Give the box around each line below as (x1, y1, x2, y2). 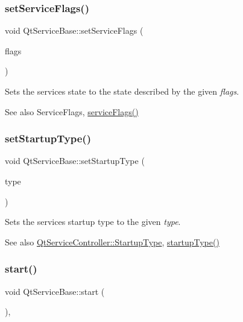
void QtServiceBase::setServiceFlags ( (5, 24, 144, 37)
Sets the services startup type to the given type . (5, 215, 181, 228)
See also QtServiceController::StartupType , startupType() (5, 235, 219, 248)
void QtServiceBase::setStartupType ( (5, 154, 145, 167)
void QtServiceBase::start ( (5, 285, 105, 297)
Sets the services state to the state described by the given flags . (5, 85, 239, 97)
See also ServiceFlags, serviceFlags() (5, 105, 139, 118)
